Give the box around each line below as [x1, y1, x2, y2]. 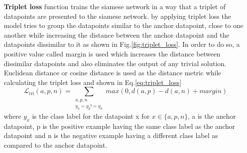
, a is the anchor [188, 111, 236, 121]
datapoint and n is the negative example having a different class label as [4, 130, 218, 140]
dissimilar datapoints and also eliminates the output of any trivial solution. [4, 58, 227, 68]
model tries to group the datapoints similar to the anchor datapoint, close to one [4, 20, 244, 30]
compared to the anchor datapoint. [4, 140, 107, 150]
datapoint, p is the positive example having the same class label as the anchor [4, 121, 235, 131]
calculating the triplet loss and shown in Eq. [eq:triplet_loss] [4, 77, 182, 87]
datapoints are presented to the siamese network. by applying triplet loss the [4, 11, 231, 21]
